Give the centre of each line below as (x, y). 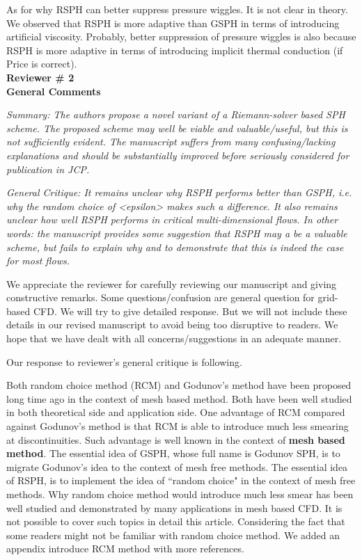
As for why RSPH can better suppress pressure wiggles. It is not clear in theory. (177, 9)
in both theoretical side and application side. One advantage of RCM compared (176, 412)
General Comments (54, 91)
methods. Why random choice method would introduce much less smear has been (180, 494)
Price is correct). (42, 64)
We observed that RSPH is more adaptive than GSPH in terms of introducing (173, 23)
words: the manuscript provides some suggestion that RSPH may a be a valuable (177, 233)
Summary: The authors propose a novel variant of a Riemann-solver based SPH (176, 114)
